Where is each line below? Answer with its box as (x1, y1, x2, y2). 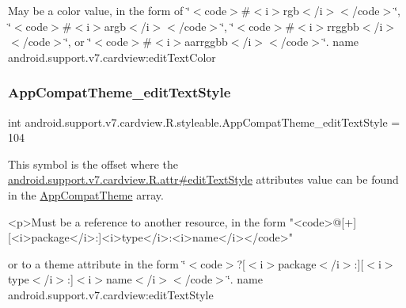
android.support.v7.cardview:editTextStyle (8, 286, 214, 302)
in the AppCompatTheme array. (8, 186, 164, 203)
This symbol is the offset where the (8, 155, 178, 172)
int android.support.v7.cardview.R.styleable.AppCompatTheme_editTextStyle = (8, 113, 400, 130)
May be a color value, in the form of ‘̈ (8, 2, 190, 18)
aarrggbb (184, 33, 228, 50)
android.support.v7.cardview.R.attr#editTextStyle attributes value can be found (8, 171, 399, 188)
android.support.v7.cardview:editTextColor (8, 48, 216, 65)
